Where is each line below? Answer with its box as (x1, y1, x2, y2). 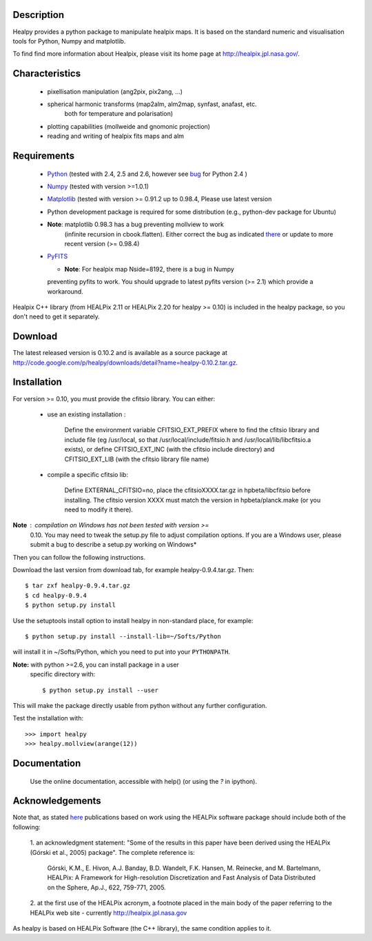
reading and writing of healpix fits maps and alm (47, 132, 185, 141)
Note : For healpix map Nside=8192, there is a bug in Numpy (64, 265, 234, 273)
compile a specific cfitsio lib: (47, 470, 129, 478)
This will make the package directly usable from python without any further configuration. (12, 701, 267, 709)
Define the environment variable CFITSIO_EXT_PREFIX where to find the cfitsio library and (64, 426, 320, 434)
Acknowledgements (12, 795, 101, 807)
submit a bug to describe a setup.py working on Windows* (30, 540, 197, 549)
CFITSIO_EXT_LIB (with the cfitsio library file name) (64, 455, 209, 463)
